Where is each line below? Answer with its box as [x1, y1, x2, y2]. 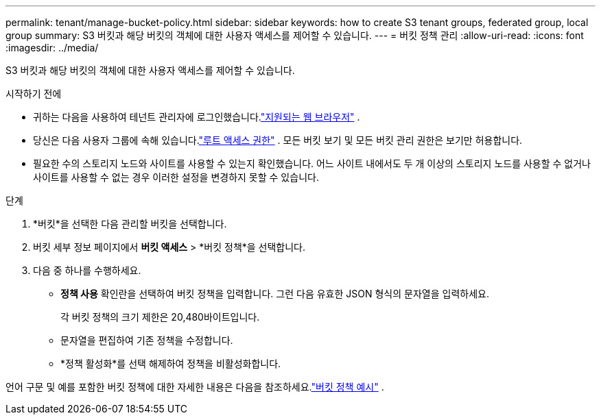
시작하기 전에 [5, 88, 62, 99]
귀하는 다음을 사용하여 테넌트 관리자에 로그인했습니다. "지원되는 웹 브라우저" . [33, 111, 360, 123]
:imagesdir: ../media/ [5, 42, 99, 53]
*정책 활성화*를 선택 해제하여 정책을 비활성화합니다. [60, 358, 281, 369]
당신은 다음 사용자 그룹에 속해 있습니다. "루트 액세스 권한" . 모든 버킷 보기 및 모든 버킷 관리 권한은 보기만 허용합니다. [33, 134, 523, 146]
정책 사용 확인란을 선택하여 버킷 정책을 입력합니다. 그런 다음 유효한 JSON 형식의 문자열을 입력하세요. [60, 288, 489, 299]
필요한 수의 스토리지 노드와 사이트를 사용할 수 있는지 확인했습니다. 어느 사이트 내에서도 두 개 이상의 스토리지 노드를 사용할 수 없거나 [33, 158, 591, 169]
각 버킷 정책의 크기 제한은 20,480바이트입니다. [60, 311, 260, 323]
